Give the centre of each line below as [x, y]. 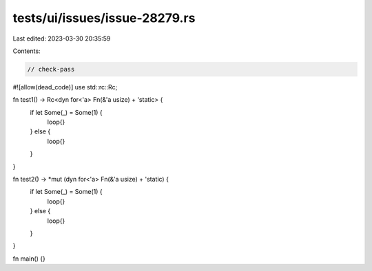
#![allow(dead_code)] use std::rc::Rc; [65, 87]
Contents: [27, 51]
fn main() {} [29, 259]
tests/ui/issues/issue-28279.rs [104, 18]
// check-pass [51, 69]
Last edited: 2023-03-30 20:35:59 [62, 39]
